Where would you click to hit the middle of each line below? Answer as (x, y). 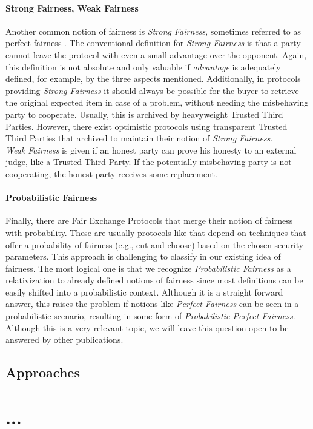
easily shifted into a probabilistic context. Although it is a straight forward (144, 292)
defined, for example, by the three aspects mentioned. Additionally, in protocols (153, 79)
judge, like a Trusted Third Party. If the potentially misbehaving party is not (149, 162)
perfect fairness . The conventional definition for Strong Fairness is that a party (153, 43)
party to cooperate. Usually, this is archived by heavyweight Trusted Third (144, 114)
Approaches (43, 372)
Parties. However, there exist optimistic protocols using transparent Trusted (147, 126)
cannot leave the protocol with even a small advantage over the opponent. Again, (156, 54)
